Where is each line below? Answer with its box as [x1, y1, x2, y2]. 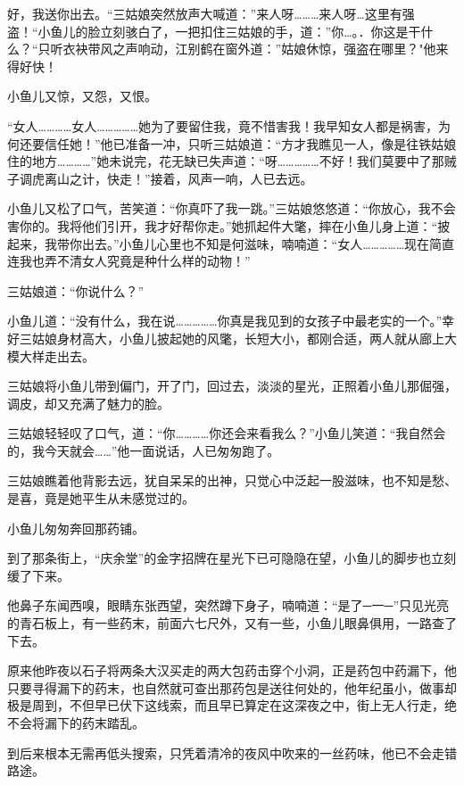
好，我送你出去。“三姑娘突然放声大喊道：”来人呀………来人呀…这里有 [7, 4, 402, 22]
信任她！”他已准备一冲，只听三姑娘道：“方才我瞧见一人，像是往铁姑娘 [44, 134, 457, 153]
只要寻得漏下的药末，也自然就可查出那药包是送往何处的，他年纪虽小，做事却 [7, 678, 457, 697]
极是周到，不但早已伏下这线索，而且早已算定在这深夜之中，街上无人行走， [7, 696, 444, 715]
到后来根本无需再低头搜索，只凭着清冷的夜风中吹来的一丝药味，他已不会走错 [7, 743, 457, 762]
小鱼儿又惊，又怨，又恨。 [7, 87, 157, 105]
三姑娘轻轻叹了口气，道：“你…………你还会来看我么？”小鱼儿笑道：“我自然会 [7, 424, 446, 442]
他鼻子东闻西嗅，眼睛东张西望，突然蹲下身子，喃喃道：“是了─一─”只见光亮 [7, 596, 450, 615]
